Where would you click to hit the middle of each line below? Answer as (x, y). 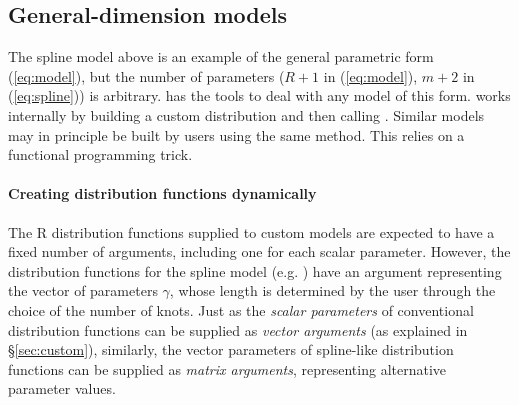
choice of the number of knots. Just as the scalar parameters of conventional (241, 309)
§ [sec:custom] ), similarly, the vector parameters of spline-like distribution (231, 349)
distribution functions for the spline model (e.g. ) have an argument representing (255, 270)
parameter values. (62, 388)
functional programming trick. (100, 154)
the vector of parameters (83, 290)
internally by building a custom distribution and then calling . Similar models (246, 114)
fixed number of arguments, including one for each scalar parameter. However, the (259, 251)
